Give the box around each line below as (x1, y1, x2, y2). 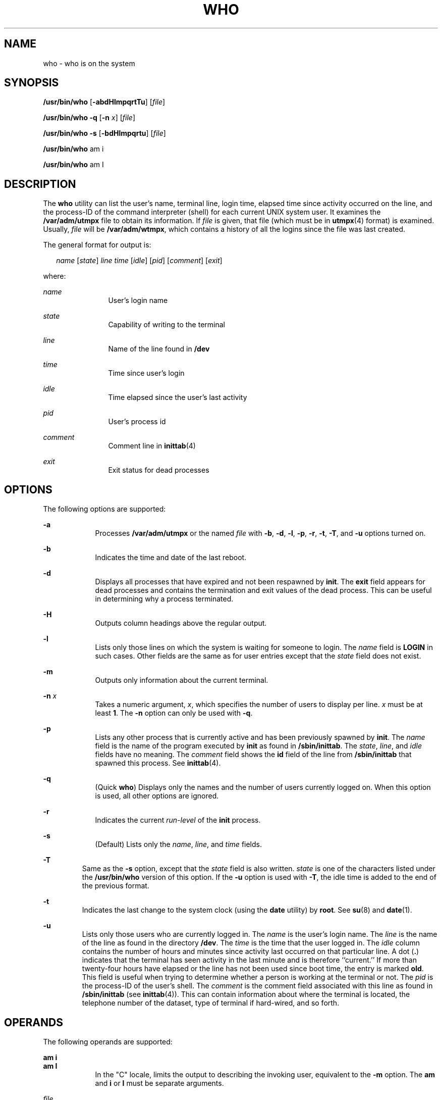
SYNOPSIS (4, 76, 59, 89)
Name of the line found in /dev (108, 344, 210, 354)
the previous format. (82, 881, 149, 890)
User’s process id (108, 417, 166, 426)
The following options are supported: (43, 505, 166, 514)
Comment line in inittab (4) (108, 441, 196, 451)
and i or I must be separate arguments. (95, 1078, 224, 1087)
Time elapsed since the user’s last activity (108, 393, 247, 402)
